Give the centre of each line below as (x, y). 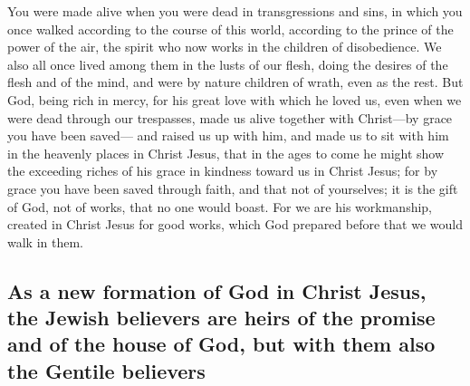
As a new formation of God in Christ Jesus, (217, 290)
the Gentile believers (106, 370)
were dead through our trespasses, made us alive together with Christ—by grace (230, 117)
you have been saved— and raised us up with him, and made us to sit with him (228, 135)
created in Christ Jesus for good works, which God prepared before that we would (235, 224)
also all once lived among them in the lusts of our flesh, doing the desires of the (228, 64)
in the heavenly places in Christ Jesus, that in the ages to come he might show (226, 153)
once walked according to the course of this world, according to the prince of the (230, 29)
